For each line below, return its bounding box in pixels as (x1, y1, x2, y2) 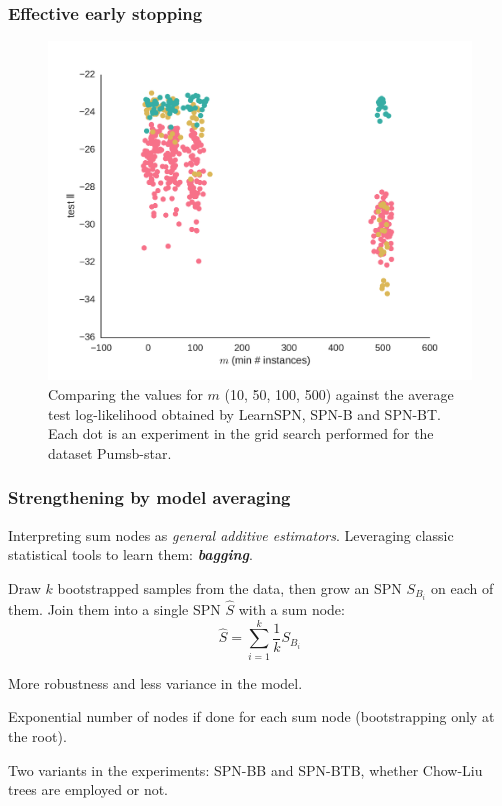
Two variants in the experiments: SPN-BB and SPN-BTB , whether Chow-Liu (8, 759, 483, 780)
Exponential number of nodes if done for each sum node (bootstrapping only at (8, 706, 495, 727)
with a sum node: (238, 599, 345, 620)
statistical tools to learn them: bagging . (8, 544, 253, 565)
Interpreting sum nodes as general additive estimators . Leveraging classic (8, 524, 454, 545)
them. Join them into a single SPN (8, 599, 221, 620)
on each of (430, 577, 494, 598)
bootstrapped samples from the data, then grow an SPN (57, 577, 402, 598)
